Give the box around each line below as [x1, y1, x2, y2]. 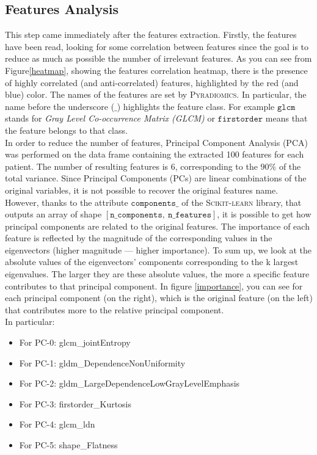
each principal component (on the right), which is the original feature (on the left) [5, 291, 313, 304]
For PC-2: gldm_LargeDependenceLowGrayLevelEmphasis [19, 377, 240, 390]
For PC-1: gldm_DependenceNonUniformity [19, 356, 186, 369]
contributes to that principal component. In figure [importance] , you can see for [5, 279, 303, 292]
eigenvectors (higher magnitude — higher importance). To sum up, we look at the [5, 243, 312, 256]
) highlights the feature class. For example [117, 100, 275, 112]
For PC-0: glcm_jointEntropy [19, 336, 131, 349]
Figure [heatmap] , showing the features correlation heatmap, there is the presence [5, 64, 308, 76]
